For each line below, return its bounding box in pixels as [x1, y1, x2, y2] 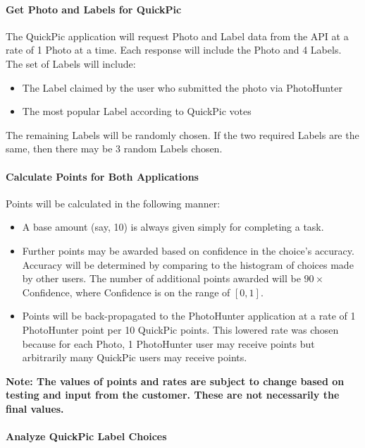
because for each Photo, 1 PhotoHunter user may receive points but [22, 336, 315, 351]
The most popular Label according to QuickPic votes [22, 104, 252, 119]
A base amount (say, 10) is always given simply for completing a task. [22, 219, 324, 234]
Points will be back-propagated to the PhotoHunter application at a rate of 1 [22, 308, 356, 323]
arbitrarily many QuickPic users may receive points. [22, 350, 247, 365]
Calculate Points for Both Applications [6, 169, 199, 183]
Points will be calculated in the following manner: [6, 195, 221, 210]
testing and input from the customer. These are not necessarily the [6, 387, 340, 402]
